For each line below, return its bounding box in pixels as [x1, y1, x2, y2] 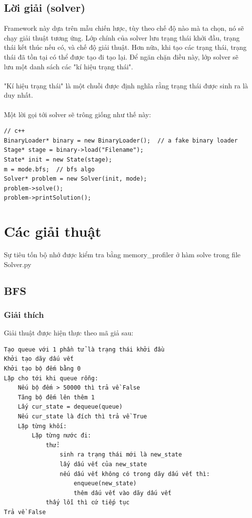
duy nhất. [4, 90, 33, 100]
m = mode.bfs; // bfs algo [4, 166, 95, 173]
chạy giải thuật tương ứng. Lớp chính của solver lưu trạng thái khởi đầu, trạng [4, 32, 240, 42]
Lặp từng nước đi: [32, 432, 91, 439]
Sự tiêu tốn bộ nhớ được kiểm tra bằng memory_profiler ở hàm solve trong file [4, 249, 241, 260]
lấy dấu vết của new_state [59, 460, 147, 468]
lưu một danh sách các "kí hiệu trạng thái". [4, 61, 133, 71]
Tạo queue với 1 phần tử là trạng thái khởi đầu [4, 346, 165, 353]
